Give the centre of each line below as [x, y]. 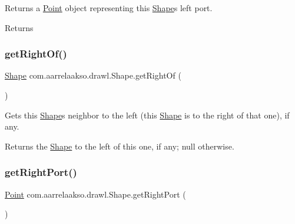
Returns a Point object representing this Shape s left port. [109, 8]
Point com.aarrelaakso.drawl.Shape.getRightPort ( [95, 194]
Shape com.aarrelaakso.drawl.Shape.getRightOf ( [93, 75]
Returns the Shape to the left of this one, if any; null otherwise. [120, 146]
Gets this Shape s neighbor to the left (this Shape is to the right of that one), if [147, 115]
